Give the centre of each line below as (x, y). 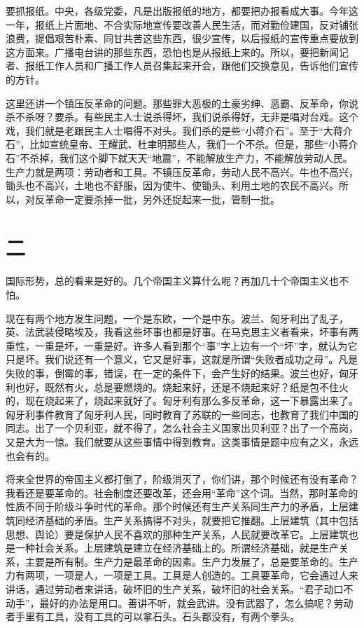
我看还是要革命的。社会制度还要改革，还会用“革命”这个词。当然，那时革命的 (182, 492)
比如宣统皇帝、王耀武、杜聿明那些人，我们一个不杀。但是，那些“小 (184, 144)
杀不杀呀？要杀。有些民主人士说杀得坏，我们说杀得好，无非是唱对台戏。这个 (182, 117)
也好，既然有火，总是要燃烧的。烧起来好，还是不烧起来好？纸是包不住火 (182, 387)
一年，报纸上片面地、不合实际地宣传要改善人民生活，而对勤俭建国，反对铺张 (182, 24)
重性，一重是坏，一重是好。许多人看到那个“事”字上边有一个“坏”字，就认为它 (182, 345)
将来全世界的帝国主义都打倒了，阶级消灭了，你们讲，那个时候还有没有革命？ (182, 479)
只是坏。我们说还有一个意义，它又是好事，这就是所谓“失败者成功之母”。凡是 (182, 359)
